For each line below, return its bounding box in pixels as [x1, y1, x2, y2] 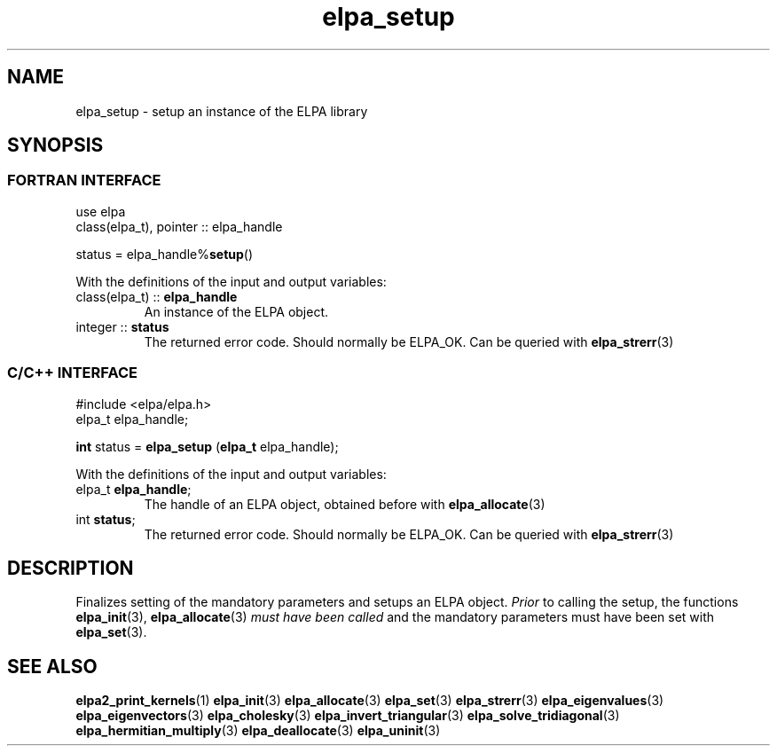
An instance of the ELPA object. [144, 303, 329, 319]
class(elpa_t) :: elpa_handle [75, 288, 238, 304]
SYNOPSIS [7, 134, 104, 157]
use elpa [75, 203, 126, 219]
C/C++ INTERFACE [7, 364, 137, 382]
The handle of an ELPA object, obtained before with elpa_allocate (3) [144, 496, 545, 512]
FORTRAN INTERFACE [7, 171, 161, 190]
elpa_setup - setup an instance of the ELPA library [75, 103, 368, 119]
